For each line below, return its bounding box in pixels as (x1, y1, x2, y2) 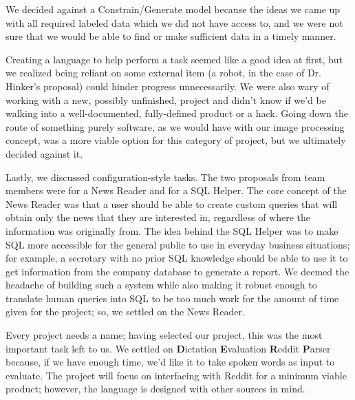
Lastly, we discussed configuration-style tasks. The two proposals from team (6, 169, 325, 184)
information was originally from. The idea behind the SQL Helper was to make (6, 223, 338, 238)
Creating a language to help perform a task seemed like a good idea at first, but (6, 52, 343, 66)
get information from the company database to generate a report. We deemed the (6, 264, 349, 278)
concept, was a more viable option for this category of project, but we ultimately (6, 133, 346, 147)
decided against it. (6, 146, 83, 160)
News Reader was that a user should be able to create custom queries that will (6, 196, 338, 211)
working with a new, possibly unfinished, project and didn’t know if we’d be (6, 92, 326, 107)
